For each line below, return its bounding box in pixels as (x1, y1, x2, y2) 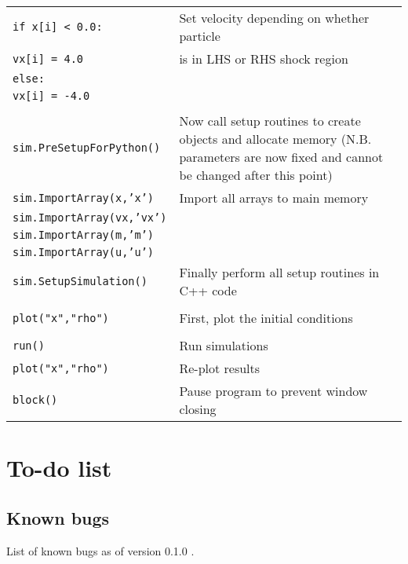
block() (13, 394, 58, 406)
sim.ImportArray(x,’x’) (13, 191, 155, 204)
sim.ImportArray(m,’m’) (13, 229, 155, 241)
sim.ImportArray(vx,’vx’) (13, 211, 167, 224)
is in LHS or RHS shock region (179, 49, 348, 68)
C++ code (179, 281, 237, 299)
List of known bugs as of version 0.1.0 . (6, 542, 195, 559)
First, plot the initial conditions (179, 309, 353, 327)
